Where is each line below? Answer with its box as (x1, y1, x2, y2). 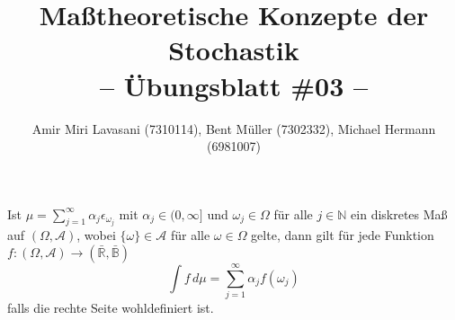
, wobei (76, 226, 116, 244)
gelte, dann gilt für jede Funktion (251, 226, 434, 244)
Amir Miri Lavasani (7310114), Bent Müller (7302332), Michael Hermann (31, 119, 436, 138)
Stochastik (168, 31, 299, 68)
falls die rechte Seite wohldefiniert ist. (7, 298, 214, 317)
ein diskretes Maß (351, 204, 448, 223)
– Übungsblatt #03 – (99, 67, 369, 103)
